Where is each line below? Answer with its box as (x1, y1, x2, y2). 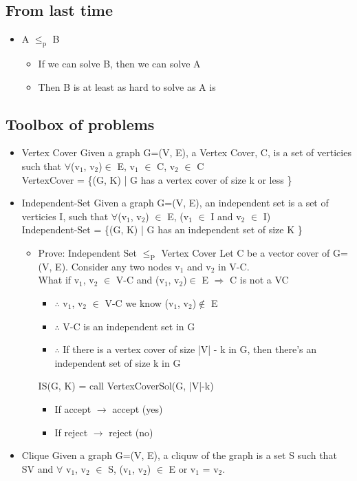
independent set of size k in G (54, 355, 181, 370)
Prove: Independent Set (38, 245, 137, 259)
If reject (54, 425, 88, 439)
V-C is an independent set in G (63, 319, 195, 333)
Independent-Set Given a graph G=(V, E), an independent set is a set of (21, 195, 329, 210)
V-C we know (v (105, 295, 174, 310)
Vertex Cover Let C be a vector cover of (161, 245, 330, 259)
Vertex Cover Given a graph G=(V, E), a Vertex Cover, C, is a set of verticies (21, 145, 351, 160)
